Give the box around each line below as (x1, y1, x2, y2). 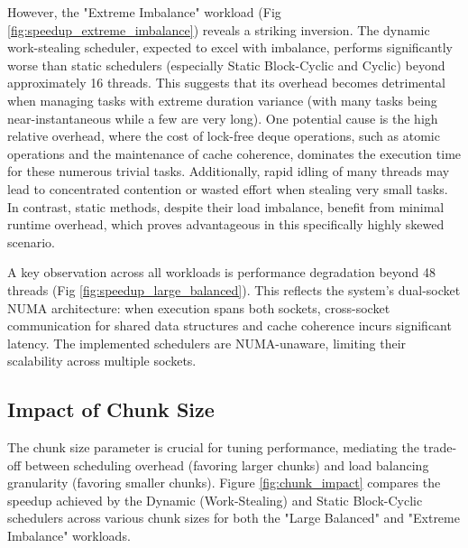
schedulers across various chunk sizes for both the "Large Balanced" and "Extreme (7, 508, 460, 527)
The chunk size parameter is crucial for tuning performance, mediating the (7, 438, 419, 457)
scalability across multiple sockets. (7, 351, 197, 370)
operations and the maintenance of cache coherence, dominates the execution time (7, 144, 462, 163)
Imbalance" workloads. (7, 526, 131, 545)
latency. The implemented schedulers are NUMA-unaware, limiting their (7, 333, 407, 352)
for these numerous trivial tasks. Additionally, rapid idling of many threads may (7, 162, 450, 181)
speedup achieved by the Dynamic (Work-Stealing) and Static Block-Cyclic (7, 490, 423, 509)
